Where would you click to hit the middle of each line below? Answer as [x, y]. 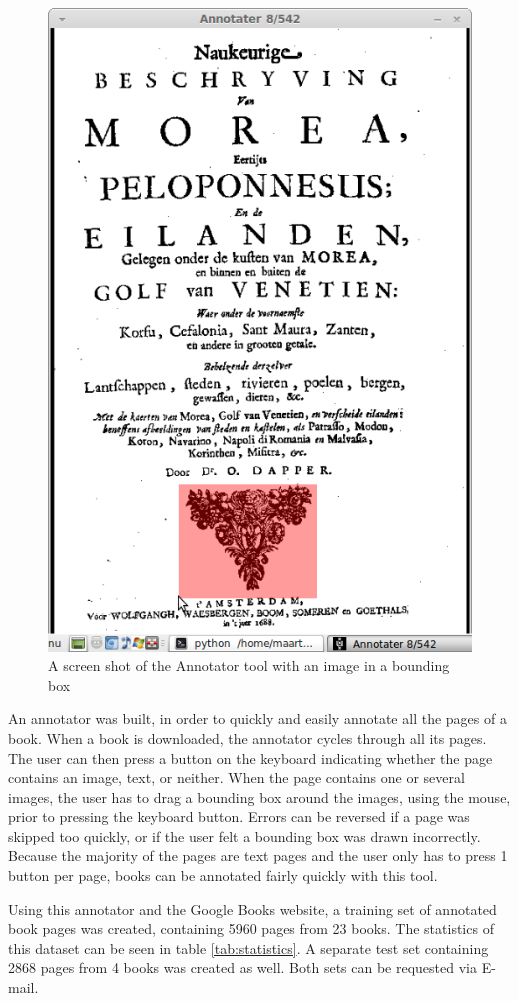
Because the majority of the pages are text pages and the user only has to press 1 [258, 855]
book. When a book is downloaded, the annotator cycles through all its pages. [247, 737]
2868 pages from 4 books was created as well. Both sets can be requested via [242, 967]
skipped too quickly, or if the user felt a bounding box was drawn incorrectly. [244, 835]
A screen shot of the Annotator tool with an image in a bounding [249, 665]
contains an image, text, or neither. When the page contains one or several [236, 777]
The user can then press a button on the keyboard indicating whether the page [250, 757]
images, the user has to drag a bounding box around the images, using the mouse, [259, 796]
